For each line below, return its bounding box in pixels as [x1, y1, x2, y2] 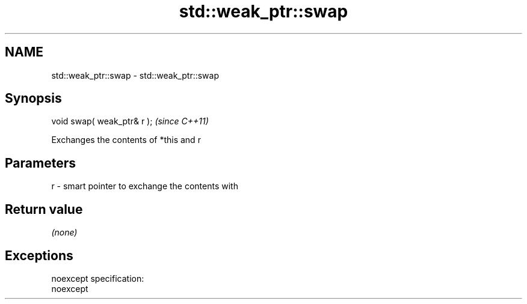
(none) [51, 227, 78, 238]
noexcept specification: [51, 273, 144, 284]
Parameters [5, 155, 76, 171]
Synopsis [5, 91, 62, 106]
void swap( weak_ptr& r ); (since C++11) [51, 116, 209, 127]
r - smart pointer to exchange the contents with [51, 181, 238, 192]
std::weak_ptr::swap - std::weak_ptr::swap [51, 70, 219, 81]
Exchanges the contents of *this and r [51, 135, 201, 145]
